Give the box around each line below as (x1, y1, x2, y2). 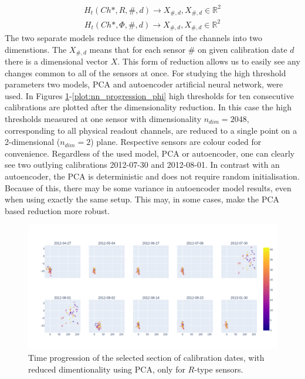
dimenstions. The (5, 43, 67, 55)
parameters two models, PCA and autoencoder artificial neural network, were (5, 78, 283, 90)
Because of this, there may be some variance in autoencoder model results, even (5, 181, 292, 194)
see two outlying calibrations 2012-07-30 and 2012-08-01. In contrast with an (5, 158, 280, 171)
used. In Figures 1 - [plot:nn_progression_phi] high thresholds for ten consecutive (5, 89, 294, 101)
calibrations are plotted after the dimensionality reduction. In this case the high (5, 101, 292, 113)
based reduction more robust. (5, 204, 110, 216)
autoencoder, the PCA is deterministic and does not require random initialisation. (5, 170, 300, 182)
